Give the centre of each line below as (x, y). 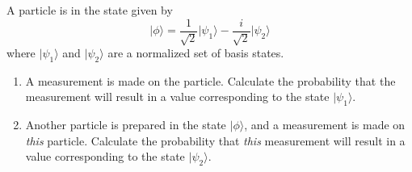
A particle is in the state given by (90, 10)
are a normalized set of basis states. (196, 53)
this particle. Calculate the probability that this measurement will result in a (215, 140)
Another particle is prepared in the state (126, 125)
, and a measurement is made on (325, 125)
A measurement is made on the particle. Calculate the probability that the (210, 80)
